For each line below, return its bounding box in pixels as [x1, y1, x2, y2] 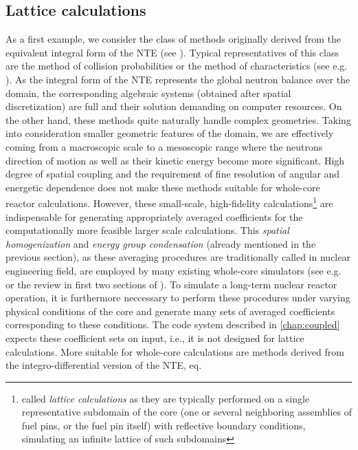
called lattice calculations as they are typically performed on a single [21, 391, 310, 405]
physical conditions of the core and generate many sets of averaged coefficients [5, 303, 335, 318]
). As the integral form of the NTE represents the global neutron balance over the [5, 72, 350, 86]
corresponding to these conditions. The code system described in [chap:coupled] [5, 317, 340, 332]
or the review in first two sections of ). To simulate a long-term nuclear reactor [5, 277, 337, 291]
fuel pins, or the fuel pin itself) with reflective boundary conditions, [21, 418, 306, 432]
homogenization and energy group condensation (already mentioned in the [5, 236, 316, 250]
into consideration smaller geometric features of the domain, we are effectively [5, 126, 334, 140]
